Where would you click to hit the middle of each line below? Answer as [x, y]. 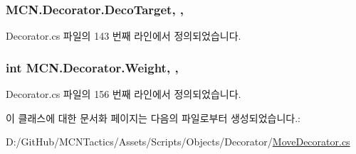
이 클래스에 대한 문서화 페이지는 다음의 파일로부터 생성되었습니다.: [153, 117]
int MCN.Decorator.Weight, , [92, 67]
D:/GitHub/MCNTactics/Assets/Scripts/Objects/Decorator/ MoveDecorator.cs [178, 142]
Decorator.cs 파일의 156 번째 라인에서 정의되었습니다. [124, 94]
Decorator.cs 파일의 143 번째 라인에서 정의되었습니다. [124, 36]
